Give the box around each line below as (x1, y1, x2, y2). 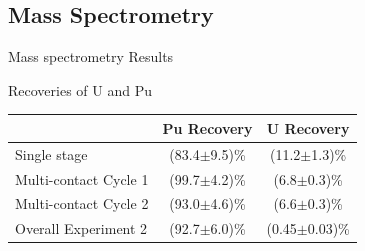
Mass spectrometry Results (8, 46, 174, 67)
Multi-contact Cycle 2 (15, 193, 149, 214)
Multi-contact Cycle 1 (15, 168, 149, 189)
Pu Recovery (162, 117, 253, 138)
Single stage (15, 143, 88, 164)
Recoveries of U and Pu (8, 79, 152, 100)
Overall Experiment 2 (15, 218, 148, 239)
